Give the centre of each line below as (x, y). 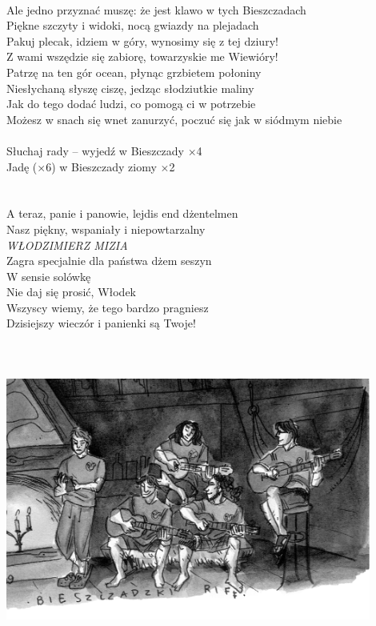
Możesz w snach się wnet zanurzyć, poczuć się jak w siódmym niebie (174, 119)
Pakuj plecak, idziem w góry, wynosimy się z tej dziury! (142, 40)
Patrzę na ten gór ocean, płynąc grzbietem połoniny (134, 72)
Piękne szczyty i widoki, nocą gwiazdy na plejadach (133, 25)
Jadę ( (22, 166)
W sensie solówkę (49, 276)
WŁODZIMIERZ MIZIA (67, 245)
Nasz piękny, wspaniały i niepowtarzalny (106, 229)
